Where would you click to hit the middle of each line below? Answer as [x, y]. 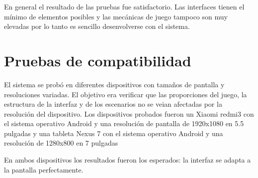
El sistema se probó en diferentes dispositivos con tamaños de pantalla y [114, 84]
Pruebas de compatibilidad [98, 60]
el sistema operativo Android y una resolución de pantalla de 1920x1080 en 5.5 [124, 123]
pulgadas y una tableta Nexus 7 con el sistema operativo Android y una [114, 133]
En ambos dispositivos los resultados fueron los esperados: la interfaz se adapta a [128, 160]
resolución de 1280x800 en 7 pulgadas [61, 143]
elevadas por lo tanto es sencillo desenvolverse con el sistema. [97, 26]
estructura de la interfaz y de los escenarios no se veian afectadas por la [113, 104]
